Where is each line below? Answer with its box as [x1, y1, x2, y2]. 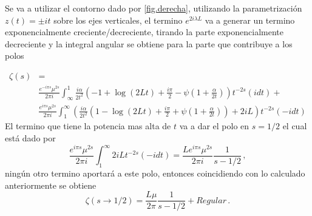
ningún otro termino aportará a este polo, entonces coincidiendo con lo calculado [5, 166, 305, 179]
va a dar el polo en [179, 120, 249, 132]
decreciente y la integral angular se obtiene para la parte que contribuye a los [5, 37, 293, 50]
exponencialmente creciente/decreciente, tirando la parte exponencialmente [5, 25, 284, 38]
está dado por [5, 131, 56, 144]
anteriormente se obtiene [5, 178, 97, 191]
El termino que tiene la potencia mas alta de [5, 120, 171, 132]
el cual [282, 120, 307, 132]
